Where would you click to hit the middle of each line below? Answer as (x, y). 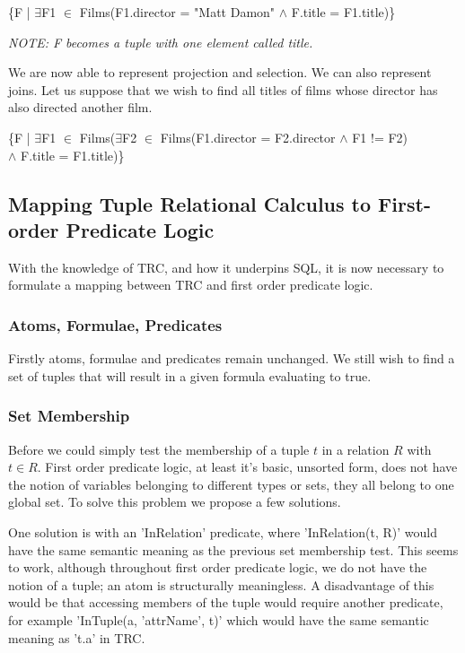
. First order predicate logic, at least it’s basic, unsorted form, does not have (247, 467)
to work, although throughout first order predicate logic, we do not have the (218, 567)
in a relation (355, 449)
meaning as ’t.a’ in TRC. (77, 637)
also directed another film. (80, 107)
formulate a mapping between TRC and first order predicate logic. (191, 285)
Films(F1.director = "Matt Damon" (177, 12)
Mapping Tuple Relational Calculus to (190, 203)
